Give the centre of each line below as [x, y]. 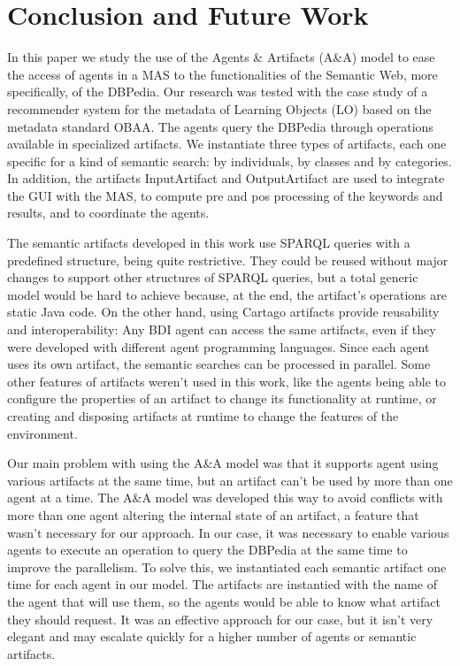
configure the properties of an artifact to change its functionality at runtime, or [222, 398]
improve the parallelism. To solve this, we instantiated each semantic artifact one [227, 566]
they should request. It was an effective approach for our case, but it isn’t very [220, 619]
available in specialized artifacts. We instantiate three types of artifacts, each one [227, 144]
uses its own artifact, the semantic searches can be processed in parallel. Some [219, 364]
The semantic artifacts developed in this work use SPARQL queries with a [209, 243]
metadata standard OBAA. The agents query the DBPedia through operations [220, 126]
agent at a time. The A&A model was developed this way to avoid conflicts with [225, 498]
